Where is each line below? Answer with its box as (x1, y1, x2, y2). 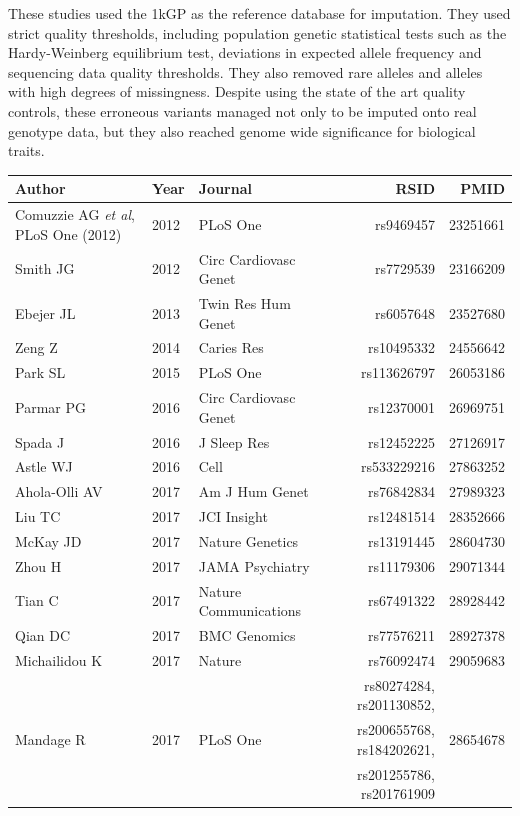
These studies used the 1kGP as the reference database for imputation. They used (8, 3, 511, 23)
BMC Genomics (198, 625, 296, 646)
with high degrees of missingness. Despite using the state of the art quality (8, 81, 466, 102)
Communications (198, 600, 302, 621)
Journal (198, 178, 252, 199)
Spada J (15, 431, 65, 452)
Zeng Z (15, 337, 58, 358)
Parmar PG (15, 396, 86, 417)
